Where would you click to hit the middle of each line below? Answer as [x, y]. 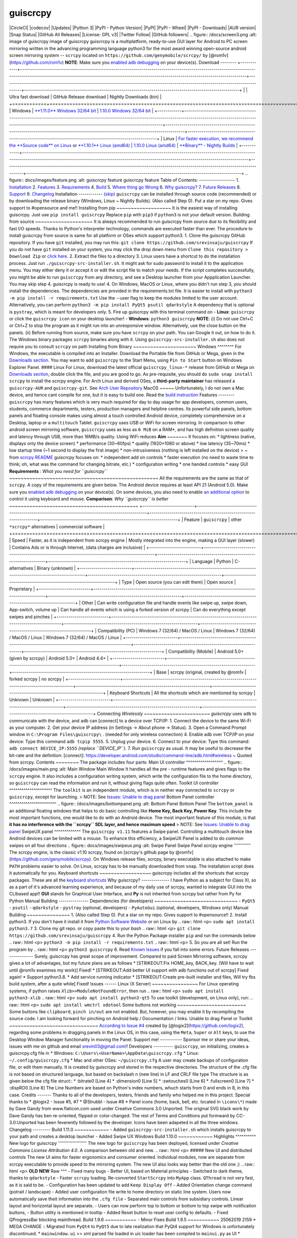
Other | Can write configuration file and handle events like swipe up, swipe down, [165, 603]
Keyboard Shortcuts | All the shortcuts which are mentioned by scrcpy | [182, 693]
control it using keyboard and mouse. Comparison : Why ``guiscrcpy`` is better [89, 499]
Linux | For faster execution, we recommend [208, 138]
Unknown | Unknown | [32, 700]
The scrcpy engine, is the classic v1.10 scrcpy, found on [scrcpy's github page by [92, 852]
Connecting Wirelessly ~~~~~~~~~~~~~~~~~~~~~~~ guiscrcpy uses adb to [177, 714]
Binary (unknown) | [56, 568]
